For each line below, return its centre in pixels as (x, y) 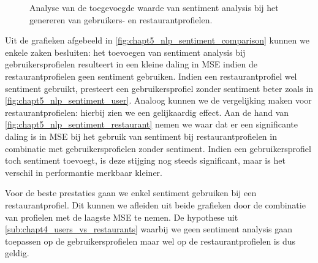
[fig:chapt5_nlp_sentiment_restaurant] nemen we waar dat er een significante (151, 124)
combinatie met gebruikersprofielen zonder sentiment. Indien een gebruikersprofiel (158, 148)
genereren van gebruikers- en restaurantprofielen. (121, 19)
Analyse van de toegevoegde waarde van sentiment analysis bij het (154, 7)
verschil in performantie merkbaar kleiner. (84, 172)
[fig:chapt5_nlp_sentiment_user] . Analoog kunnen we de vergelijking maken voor (158, 100)
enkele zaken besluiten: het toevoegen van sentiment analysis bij (125, 52)
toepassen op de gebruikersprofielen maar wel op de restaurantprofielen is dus (150, 241)
